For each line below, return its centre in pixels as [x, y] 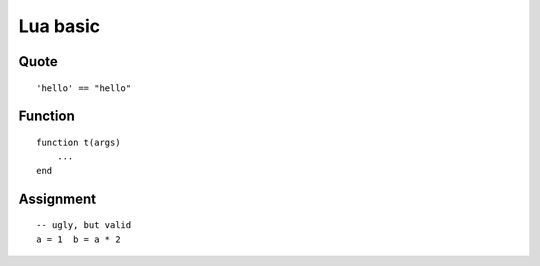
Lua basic [59, 26]
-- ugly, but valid [84, 225]
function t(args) [78, 142]
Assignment [57, 198]
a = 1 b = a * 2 [78, 239]
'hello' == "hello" [84, 88]
